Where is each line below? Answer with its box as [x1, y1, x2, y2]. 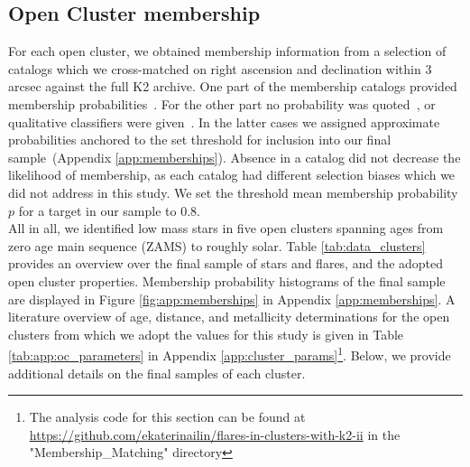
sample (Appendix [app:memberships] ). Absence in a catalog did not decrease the [8, 147, 461, 166]
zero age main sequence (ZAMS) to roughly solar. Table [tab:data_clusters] [8, 236, 426, 255]
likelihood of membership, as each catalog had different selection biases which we [8, 165, 456, 184]
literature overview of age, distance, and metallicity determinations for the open [8, 307, 450, 326]
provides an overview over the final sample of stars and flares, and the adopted [8, 254, 444, 273]
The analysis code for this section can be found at [29, 407, 306, 426]
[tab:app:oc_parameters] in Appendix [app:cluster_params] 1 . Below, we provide [8, 343, 451, 364]
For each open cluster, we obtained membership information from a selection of [8, 42, 447, 61]
